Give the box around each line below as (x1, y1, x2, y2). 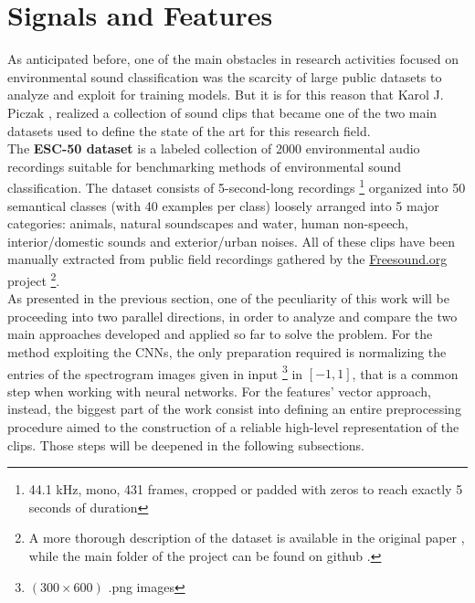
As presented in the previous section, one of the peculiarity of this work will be (7, 289, 449, 308)
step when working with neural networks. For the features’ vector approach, (7, 381, 431, 400)
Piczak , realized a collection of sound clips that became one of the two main (7, 102, 438, 122)
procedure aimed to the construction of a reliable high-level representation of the (7, 417, 459, 436)
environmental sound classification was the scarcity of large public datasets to (7, 67, 442, 86)
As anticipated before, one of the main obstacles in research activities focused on (7, 49, 459, 69)
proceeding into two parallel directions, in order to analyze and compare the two (7, 306, 458, 325)
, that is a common (352, 364, 459, 383)
